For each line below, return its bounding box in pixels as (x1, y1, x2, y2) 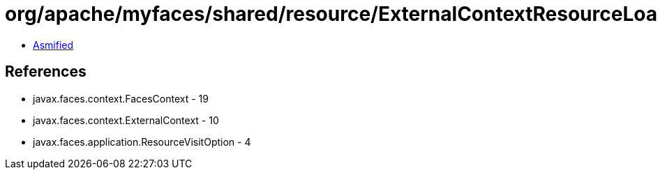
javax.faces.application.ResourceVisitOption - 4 (33, 135, 251, 148)
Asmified (33, 38, 74, 51)
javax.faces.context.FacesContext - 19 (33, 92, 209, 105)
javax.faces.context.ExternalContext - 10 (33, 114, 219, 126)
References (5, 63, 87, 81)
